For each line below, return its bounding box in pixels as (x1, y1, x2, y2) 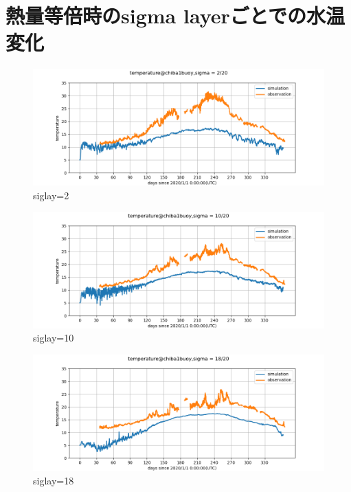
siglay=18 (33, 473, 74, 488)
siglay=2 (33, 188, 69, 202)
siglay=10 (33, 331, 74, 345)
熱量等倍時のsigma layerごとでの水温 (5, 1, 345, 30)
